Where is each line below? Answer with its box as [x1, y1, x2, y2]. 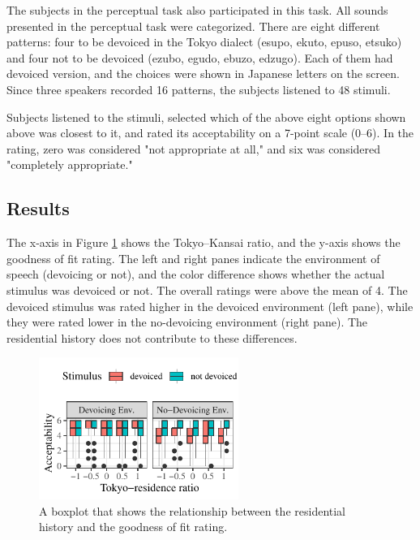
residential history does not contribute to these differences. [6, 329, 298, 346]
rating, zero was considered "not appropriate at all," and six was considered [6, 140, 381, 157]
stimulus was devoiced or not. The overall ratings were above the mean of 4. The [6, 281, 408, 298]
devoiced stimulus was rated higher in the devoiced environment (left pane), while [6, 297, 414, 314]
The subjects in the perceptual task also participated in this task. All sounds [6, 2, 388, 18]
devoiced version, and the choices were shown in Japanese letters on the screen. [6, 65, 400, 82]
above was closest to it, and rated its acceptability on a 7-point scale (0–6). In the [6, 124, 414, 141]
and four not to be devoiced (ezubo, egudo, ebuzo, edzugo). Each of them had [6, 49, 393, 66]
